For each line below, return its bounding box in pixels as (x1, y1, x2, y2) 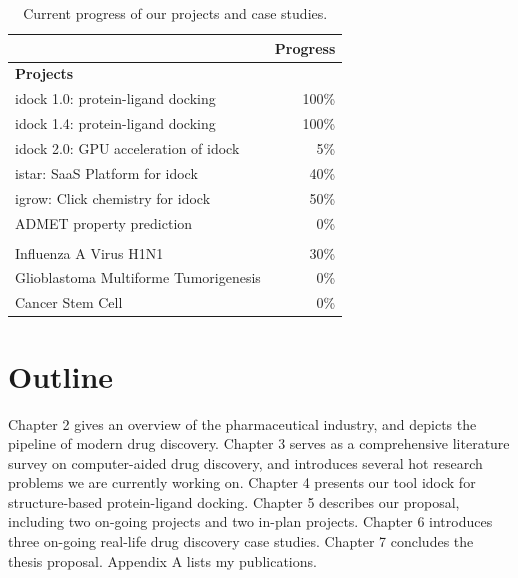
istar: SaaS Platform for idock (15, 162, 198, 183)
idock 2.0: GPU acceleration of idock (15, 137, 240, 158)
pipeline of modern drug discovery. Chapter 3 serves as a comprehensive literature (8, 433, 510, 454)
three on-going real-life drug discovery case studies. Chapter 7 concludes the (8, 531, 474, 552)
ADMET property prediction (15, 212, 193, 233)
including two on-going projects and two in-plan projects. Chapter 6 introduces (8, 511, 493, 532)
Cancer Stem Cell (15, 292, 123, 313)
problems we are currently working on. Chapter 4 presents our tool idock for (8, 472, 476, 493)
